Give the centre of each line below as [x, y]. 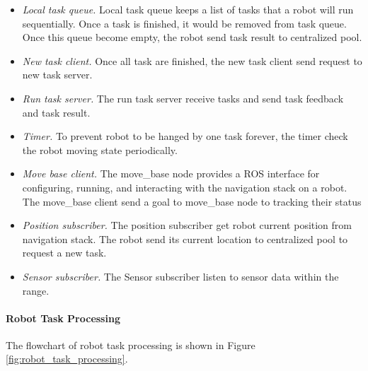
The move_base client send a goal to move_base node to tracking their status [192, 201]
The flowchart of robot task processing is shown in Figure [131, 344]
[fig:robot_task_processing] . [67, 359]
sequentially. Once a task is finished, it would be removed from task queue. [184, 23]
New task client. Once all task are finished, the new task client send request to [192, 60]
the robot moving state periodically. [100, 149]
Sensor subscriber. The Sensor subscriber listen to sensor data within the [180, 276]
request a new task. [64, 253]
